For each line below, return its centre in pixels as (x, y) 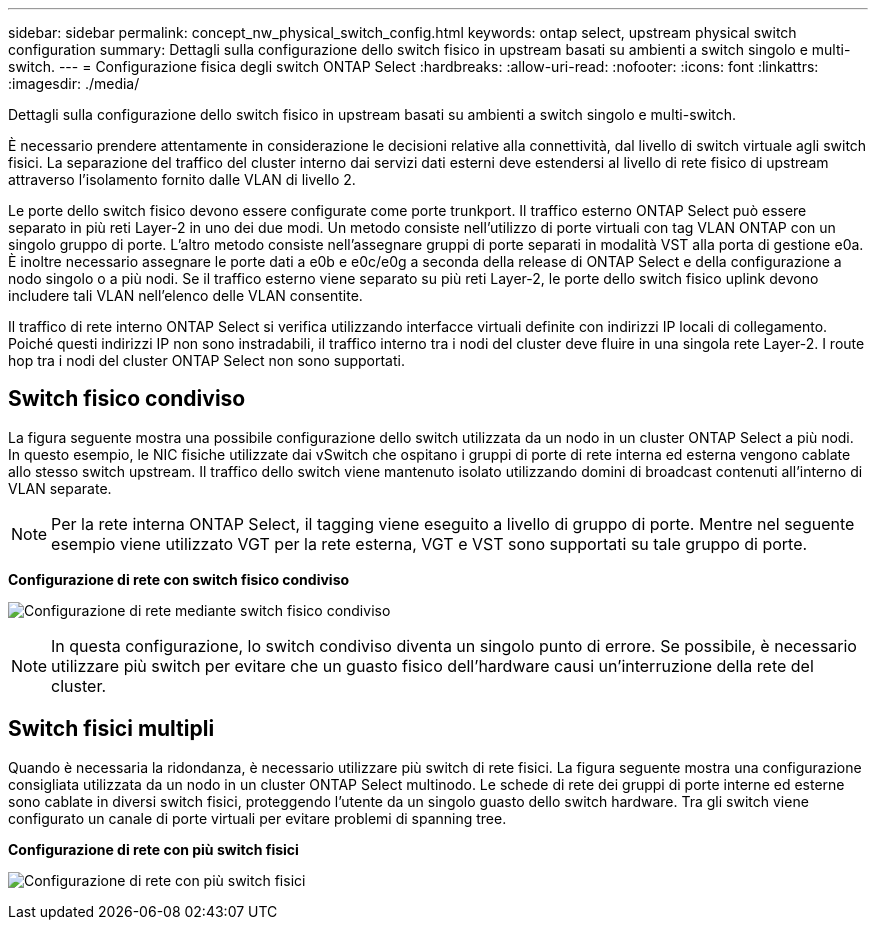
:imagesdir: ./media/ (74, 83)
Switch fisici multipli (111, 729)
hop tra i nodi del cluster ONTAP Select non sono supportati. (206, 360)
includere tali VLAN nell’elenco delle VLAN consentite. (185, 295)
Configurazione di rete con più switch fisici (153, 849)
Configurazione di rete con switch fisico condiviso (179, 579)
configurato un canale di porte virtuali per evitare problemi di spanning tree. (257, 818)
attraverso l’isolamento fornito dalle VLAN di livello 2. (182, 179)
